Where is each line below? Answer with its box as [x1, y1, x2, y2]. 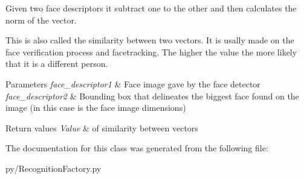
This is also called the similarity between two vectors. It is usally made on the [5, 34, 294, 46]
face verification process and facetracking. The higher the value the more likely [5, 45, 297, 58]
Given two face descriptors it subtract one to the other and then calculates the [5, 2, 297, 14]
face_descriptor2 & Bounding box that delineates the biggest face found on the [5, 89, 299, 102]
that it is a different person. [5, 57, 108, 70]
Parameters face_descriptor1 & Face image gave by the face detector [5, 77, 260, 90]
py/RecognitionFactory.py [5, 162, 102, 174]
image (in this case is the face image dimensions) [5, 101, 186, 114]
